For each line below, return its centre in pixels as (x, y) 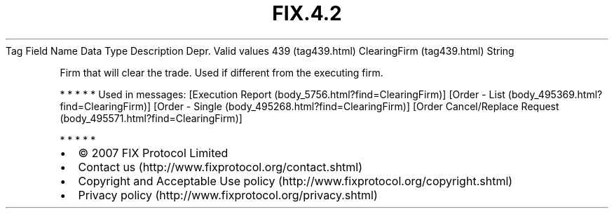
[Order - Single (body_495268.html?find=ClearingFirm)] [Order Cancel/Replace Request (356, 106)
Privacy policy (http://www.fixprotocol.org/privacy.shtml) (228, 195)
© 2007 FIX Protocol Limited (153, 153)
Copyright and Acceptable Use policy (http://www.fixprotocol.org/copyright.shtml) (295, 181)
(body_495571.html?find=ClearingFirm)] (151, 118)
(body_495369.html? (555, 94)
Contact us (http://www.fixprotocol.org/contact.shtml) (220, 167)
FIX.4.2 (307, 13)
